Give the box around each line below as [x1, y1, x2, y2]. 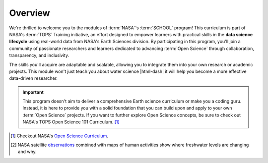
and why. [18, 149, 37, 155]
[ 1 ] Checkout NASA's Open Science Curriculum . [10, 133, 109, 139]
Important [22, 89, 44, 95]
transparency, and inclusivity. [9, 53, 69, 58]
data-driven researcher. [9, 75, 58, 81]
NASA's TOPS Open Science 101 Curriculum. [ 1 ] [22, 119, 120, 125]
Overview [9, 7, 50, 18]
